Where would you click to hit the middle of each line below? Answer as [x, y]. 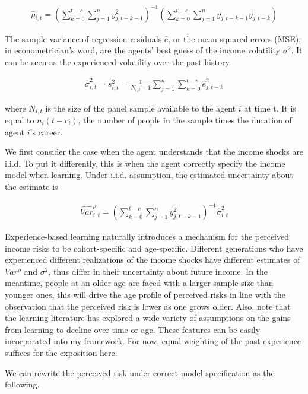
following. [22, 384]
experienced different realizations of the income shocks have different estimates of [153, 260]
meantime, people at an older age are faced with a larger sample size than [139, 283]
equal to [20, 120]
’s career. [46, 131]
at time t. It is [270, 108]
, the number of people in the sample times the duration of [185, 120]
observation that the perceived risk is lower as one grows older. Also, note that [148, 306]
